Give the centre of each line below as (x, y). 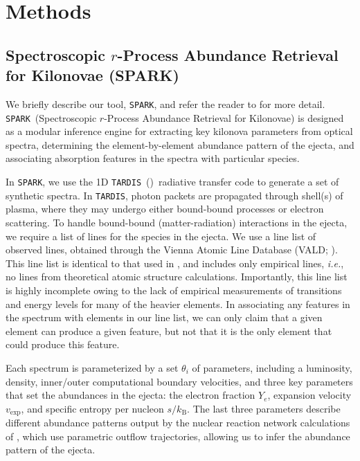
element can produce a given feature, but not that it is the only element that (169, 331)
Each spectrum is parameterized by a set (92, 367)
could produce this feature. (63, 344)
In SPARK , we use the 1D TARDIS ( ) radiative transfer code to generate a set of (172, 182)
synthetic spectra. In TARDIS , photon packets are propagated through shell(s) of (174, 195)
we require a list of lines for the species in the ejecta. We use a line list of (161, 236)
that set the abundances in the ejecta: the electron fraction (130, 395)
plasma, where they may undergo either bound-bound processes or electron (165, 209)
